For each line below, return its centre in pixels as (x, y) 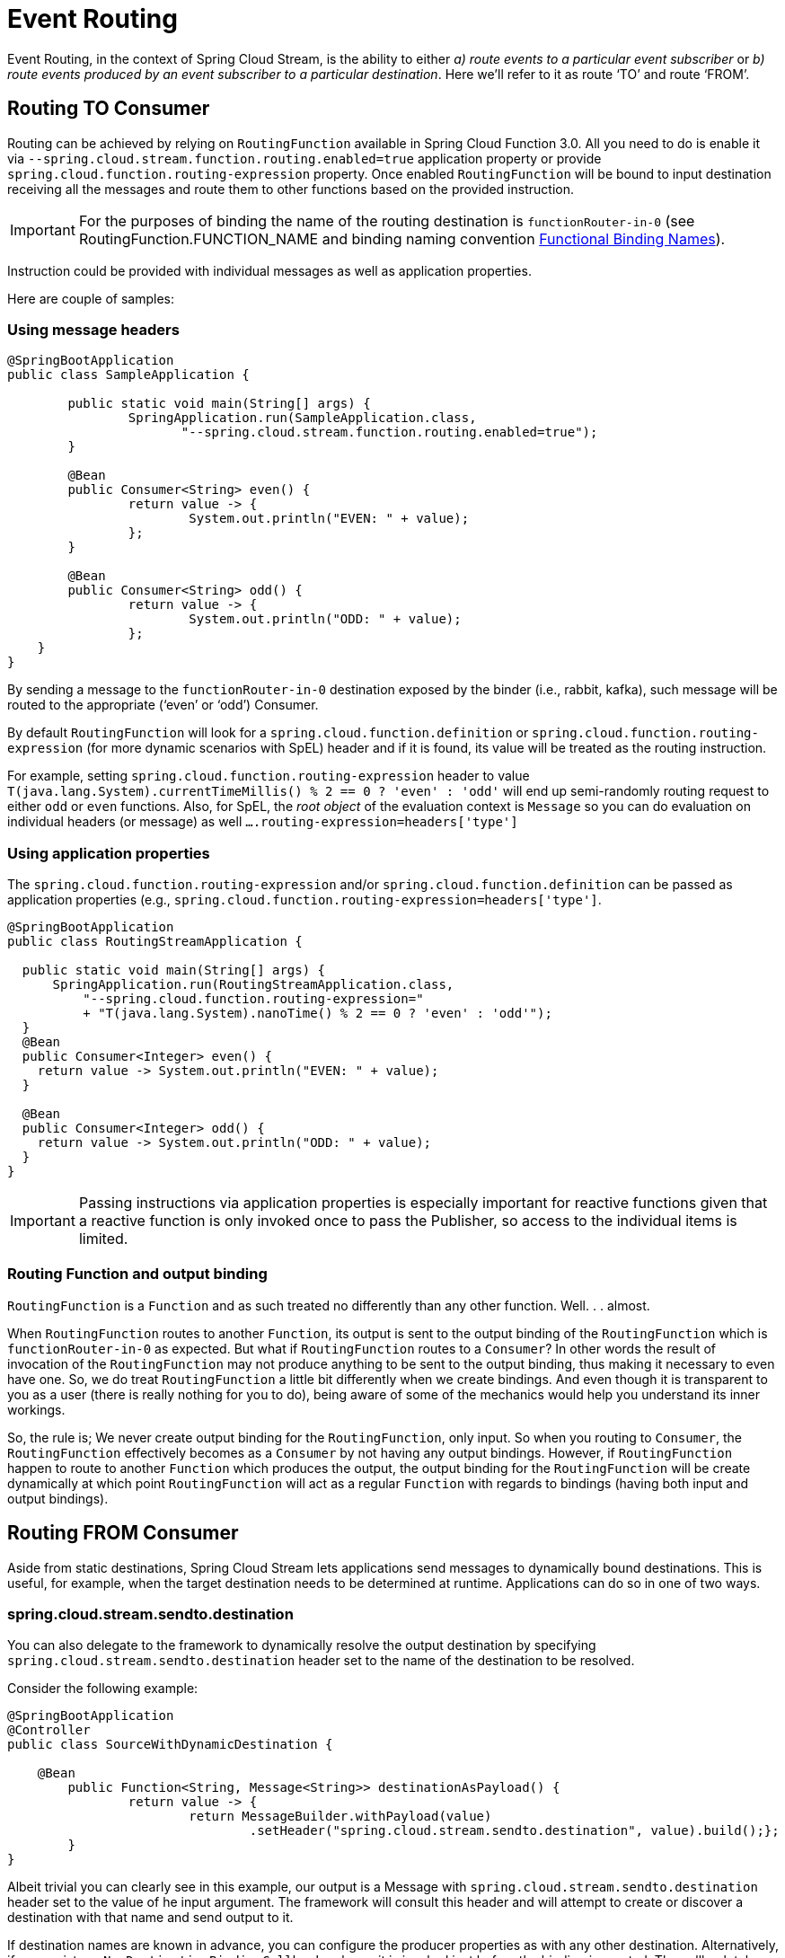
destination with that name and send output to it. (150, 1918)
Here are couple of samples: (91, 298)
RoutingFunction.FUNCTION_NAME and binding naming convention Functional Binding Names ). (402, 238)
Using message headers (93, 329)
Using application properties (109, 853)
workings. (36, 1409)
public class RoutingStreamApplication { (155, 942)
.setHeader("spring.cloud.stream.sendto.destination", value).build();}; (514, 1831)
